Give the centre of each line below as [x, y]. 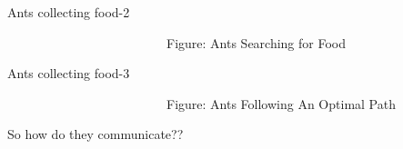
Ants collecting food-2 [69, 12]
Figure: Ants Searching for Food [257, 42]
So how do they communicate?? [96, 134]
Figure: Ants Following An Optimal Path [281, 103]
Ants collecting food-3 [69, 73]
